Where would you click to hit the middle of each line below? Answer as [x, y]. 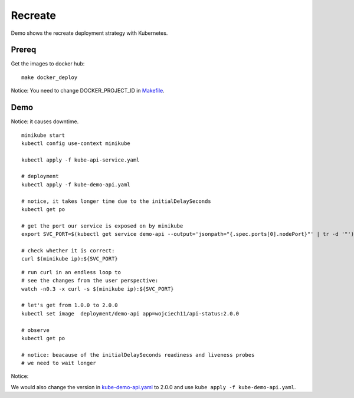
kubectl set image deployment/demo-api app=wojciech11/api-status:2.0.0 [130, 313]
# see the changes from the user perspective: [90, 281]
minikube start [43, 135]
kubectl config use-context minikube [76, 143]
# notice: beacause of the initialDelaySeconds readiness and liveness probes [138, 355]
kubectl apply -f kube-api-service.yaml [81, 160]
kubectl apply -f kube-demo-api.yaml [76, 185]
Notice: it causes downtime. [45, 121]
